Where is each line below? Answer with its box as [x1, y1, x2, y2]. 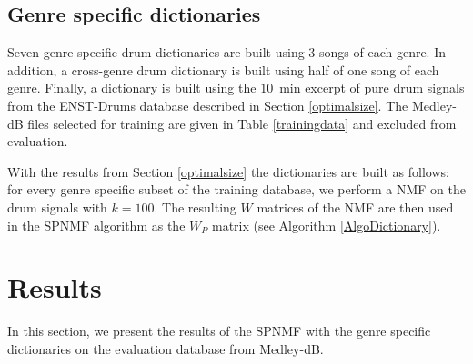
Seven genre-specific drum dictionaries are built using [7, 43, 305, 62]
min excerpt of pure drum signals [279, 78, 465, 97]
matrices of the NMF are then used [257, 197, 454, 216]
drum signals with [7, 197, 107, 216]
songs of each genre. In [319, 43, 447, 62]
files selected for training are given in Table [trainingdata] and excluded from [27, 113, 457, 133]
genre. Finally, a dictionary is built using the [7, 78, 257, 97]
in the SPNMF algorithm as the [7, 215, 186, 234]
